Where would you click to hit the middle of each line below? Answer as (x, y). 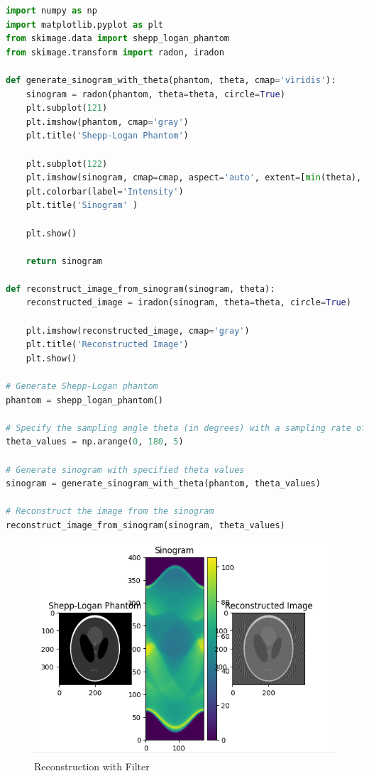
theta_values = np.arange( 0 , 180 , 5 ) (95, 442)
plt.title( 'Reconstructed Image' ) (107, 345)
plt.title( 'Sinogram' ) (82, 206)
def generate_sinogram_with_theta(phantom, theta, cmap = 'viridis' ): (171, 80)
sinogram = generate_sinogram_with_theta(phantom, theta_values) (163, 484)
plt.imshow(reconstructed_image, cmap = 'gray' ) (138, 330)
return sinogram (64, 261)
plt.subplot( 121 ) (67, 108)
